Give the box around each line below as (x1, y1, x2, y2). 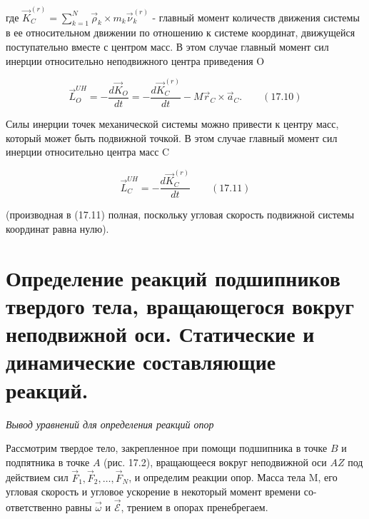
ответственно (6, 499, 63, 514)
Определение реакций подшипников (6, 263, 340, 292)
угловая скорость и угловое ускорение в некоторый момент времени (6, 484, 301, 499)
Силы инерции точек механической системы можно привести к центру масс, (6, 116, 339, 131)
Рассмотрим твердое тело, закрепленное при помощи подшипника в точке (6, 440, 328, 455)
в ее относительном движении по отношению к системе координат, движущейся (6, 25, 355, 40)
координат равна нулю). (6, 221, 109, 236)
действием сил (6, 470, 69, 485)
